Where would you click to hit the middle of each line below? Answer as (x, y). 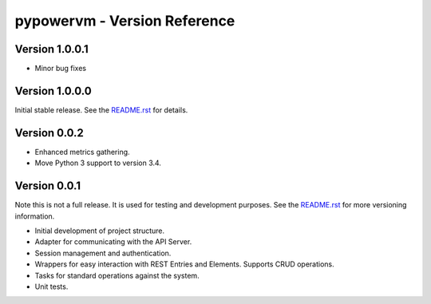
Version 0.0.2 (49, 133)
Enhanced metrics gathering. (83, 152)
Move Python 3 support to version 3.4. (98, 163)
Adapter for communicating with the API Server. (113, 242)
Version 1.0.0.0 (53, 91)
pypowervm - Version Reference (125, 21)
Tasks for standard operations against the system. (117, 275)
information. (35, 216)
